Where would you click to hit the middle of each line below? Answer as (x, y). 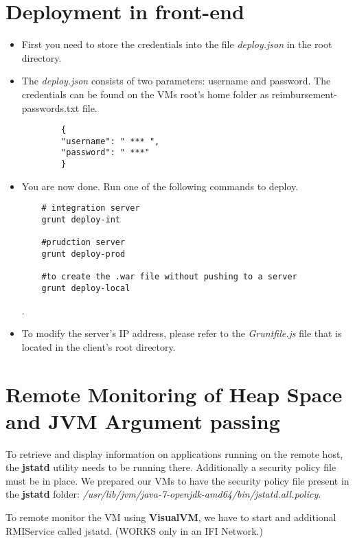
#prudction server (83, 243)
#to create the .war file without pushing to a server (169, 277)
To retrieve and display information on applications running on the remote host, (174, 453)
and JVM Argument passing (143, 420)
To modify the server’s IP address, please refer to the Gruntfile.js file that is (182, 333)
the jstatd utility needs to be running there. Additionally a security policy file (171, 467)
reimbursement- (304, 94)
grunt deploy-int (81, 219)
